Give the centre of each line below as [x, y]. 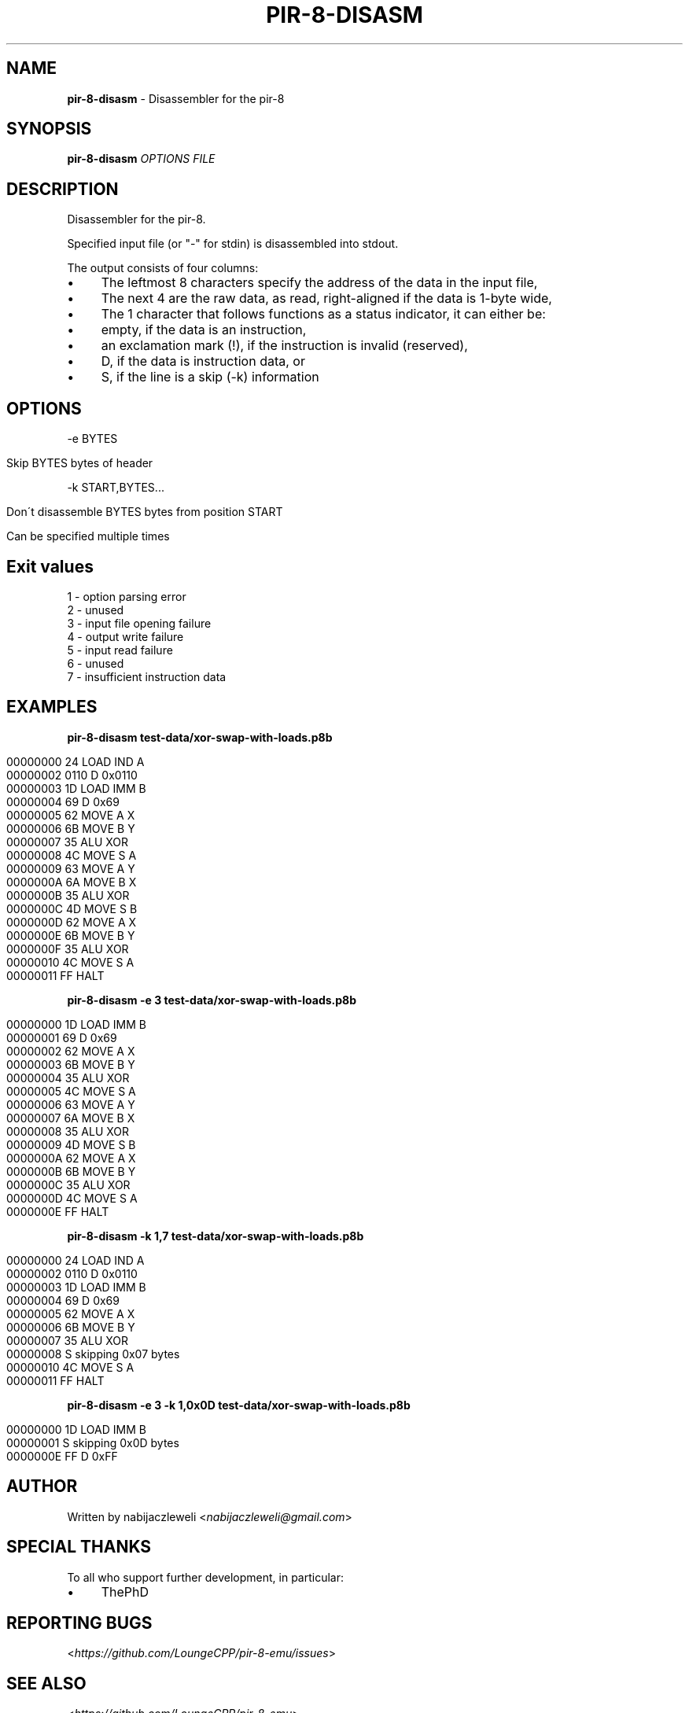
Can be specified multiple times [88, 536]
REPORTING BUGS [79, 1623]
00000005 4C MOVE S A [71, 1091]
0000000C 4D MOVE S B [72, 908]
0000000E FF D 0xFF [62, 1456]
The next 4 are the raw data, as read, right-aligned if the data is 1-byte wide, [326, 298]
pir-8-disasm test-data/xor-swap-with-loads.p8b [200, 737]
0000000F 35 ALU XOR [68, 949]
